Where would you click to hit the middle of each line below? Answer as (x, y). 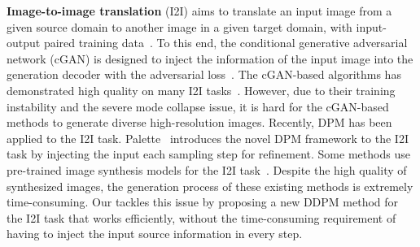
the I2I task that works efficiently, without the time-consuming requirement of (201, 217)
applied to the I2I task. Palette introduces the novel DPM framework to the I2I (208, 138)
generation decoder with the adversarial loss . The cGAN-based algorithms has (204, 74)
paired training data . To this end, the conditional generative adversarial (225, 43)
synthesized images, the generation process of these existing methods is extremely (210, 186)
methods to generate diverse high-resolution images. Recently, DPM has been (199, 122)
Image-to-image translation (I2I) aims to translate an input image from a (199, 11)
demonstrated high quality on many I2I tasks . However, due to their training (201, 90)
